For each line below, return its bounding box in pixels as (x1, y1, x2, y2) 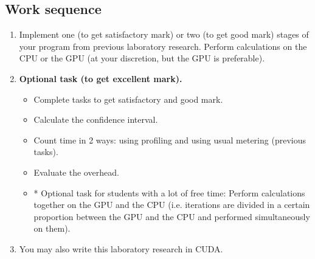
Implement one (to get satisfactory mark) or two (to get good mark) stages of (19, 28, 309, 41)
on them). (33, 222, 71, 235)
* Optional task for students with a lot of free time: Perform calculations (33, 186, 305, 199)
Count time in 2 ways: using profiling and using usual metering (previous (33, 133, 306, 146)
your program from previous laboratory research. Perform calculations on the (19, 40, 307, 52)
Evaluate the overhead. (33, 165, 119, 178)
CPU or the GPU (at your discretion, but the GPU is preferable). (19, 52, 265, 64)
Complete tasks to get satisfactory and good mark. (33, 92, 223, 105)
